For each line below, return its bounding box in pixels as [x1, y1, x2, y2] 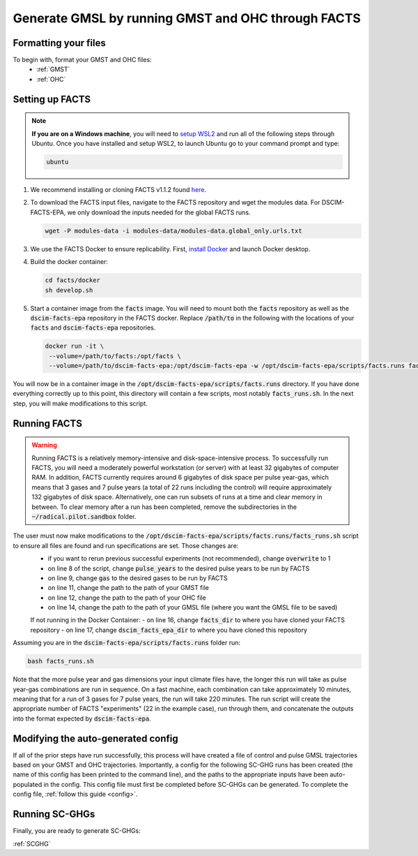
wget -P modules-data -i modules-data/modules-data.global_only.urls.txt [45, 227, 302, 235]
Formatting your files [13, 37, 106, 49]
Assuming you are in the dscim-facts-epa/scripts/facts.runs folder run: [13, 639, 240, 647]
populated [13, 780, 42, 788]
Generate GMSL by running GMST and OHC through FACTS [13, 10, 362, 26]
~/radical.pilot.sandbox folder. [31, 512, 137, 520]
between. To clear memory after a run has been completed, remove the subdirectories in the [31, 503, 297, 511]
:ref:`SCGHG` [13, 839, 51, 848]
